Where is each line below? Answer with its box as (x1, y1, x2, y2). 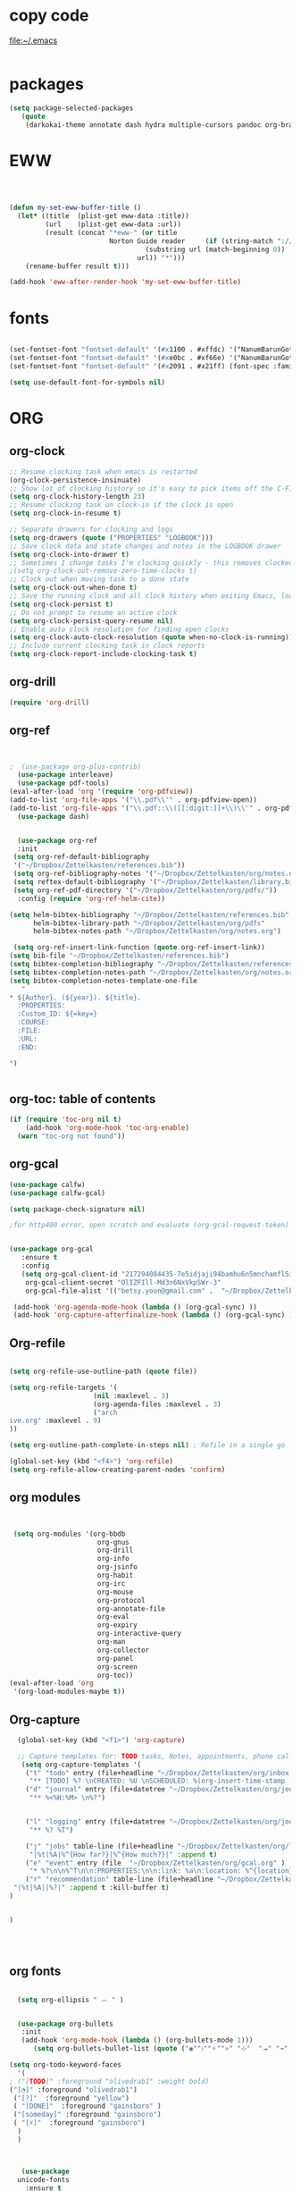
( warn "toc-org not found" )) (17, 1132, 126, 1141)
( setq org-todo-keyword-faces (9, 2060, 122, 2069)
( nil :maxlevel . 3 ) (93, 1391, 170, 1400)
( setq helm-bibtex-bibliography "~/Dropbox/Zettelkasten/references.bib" (9, 910, 290, 919)
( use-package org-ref (17, 836, 98, 845)
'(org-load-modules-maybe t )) (12, 1687, 126, 1697)
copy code (9, 5, 89, 26)
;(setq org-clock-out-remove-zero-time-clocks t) (9, 567, 198, 576)
